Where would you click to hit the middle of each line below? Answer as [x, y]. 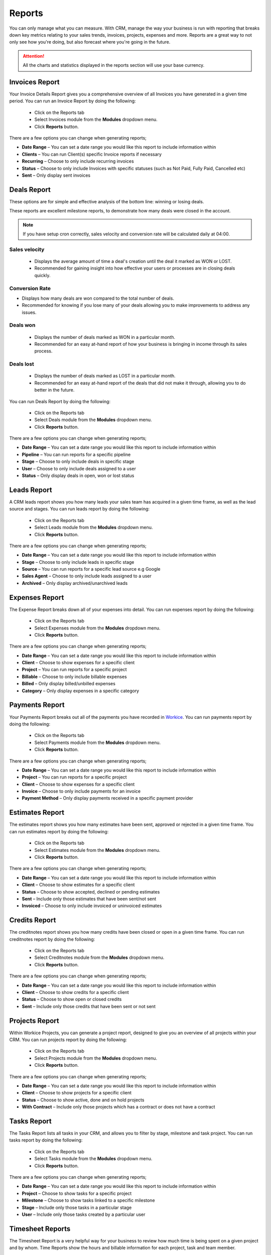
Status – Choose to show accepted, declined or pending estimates [91, 892]
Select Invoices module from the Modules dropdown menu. [96, 119]
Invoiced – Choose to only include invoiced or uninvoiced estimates [92, 906]
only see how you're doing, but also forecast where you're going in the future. [90, 42]
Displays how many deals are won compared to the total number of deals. [98, 298]
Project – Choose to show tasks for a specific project [77, 1193]
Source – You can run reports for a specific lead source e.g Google [91, 569]
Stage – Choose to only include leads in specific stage [78, 562]
